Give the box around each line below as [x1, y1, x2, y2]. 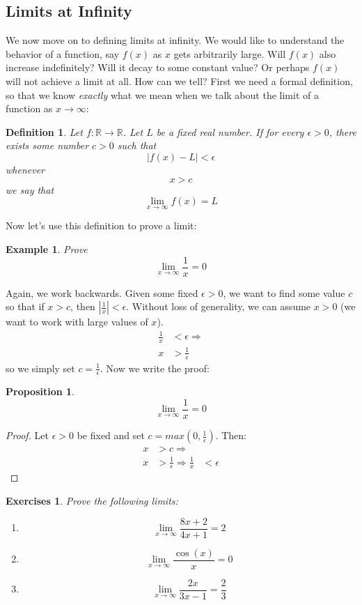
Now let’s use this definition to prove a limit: [6, 218, 197, 233]
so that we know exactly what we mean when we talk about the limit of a [6, 87, 319, 102]
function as [6, 101, 53, 116]
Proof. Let [6, 428, 49, 443]
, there [329, 124, 356, 139]
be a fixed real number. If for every [156, 124, 304, 139]
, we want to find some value [223, 285, 345, 300]
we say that [6, 182, 54, 197]
